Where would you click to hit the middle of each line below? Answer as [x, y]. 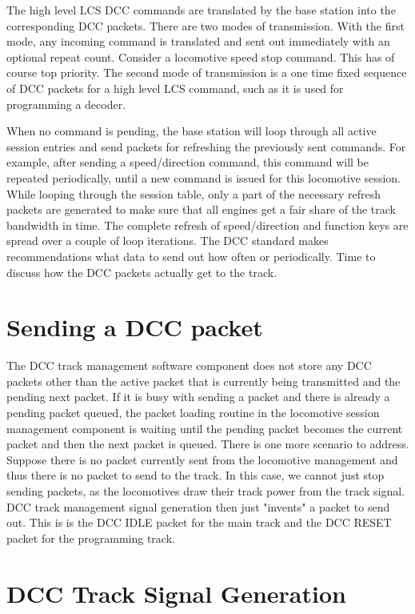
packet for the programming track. [91, 538]
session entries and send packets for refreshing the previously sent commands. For [206, 146]
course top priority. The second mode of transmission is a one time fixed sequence [207, 72]
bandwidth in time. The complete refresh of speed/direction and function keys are [207, 225]
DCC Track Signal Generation [176, 593]
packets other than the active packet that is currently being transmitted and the [204, 381]
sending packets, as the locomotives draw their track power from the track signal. [206, 490]
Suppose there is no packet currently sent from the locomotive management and [202, 459]
